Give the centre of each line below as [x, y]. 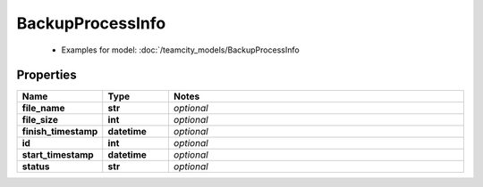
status [36, 167]
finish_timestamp [60, 132]
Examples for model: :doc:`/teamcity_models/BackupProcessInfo [180, 50]
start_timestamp [58, 155]
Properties [47, 75]
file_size [40, 120]
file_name [43, 109]
